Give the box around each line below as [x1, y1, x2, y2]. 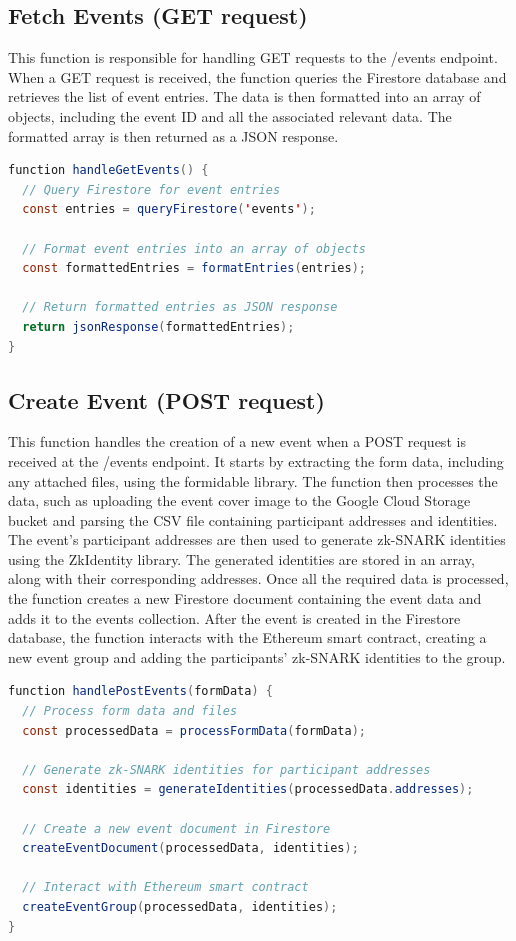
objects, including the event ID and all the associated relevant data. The [8, 105, 452, 126]
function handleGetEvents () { [8, 163, 209, 178]
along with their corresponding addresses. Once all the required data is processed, [8, 568, 509, 589]
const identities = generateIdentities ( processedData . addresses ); [22, 782, 474, 797]
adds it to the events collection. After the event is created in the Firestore [8, 607, 461, 628]
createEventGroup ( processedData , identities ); [22, 899, 338, 914]
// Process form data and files [22, 704, 238, 719]
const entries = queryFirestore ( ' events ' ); [22, 202, 316, 217]
